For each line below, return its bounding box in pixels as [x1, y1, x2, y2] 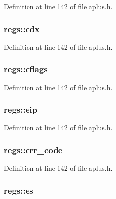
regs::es [4, 184, 33, 196]
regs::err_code [4, 143, 63, 156]
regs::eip [4, 103, 37, 116]
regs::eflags [4, 63, 48, 75]
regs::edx [4, 22, 40, 35]
